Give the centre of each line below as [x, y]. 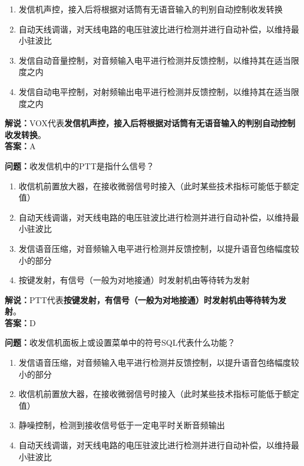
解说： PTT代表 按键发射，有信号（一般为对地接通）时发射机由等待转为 [141, 299]
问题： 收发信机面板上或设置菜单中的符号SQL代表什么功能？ [120, 342]
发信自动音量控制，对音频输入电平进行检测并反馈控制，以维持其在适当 [155, 60]
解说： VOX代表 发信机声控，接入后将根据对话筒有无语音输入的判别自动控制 [150, 123]
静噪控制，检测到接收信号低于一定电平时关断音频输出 [122, 425]
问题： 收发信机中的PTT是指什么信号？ [80, 165]
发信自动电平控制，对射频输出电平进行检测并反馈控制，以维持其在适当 [155, 91]
